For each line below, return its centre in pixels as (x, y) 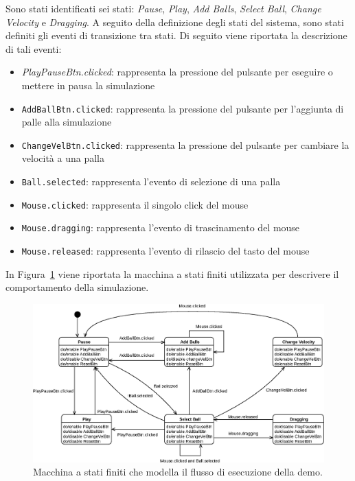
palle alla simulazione (67, 122)
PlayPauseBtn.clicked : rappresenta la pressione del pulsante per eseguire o (177, 72)
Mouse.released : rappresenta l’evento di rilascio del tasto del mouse (165, 251)
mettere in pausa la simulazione (88, 85)
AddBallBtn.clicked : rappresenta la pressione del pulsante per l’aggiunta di (183, 108)
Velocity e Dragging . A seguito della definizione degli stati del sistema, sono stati (175, 22)
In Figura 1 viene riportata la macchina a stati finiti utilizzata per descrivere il (172, 273)
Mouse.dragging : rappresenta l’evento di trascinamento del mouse (161, 227)
